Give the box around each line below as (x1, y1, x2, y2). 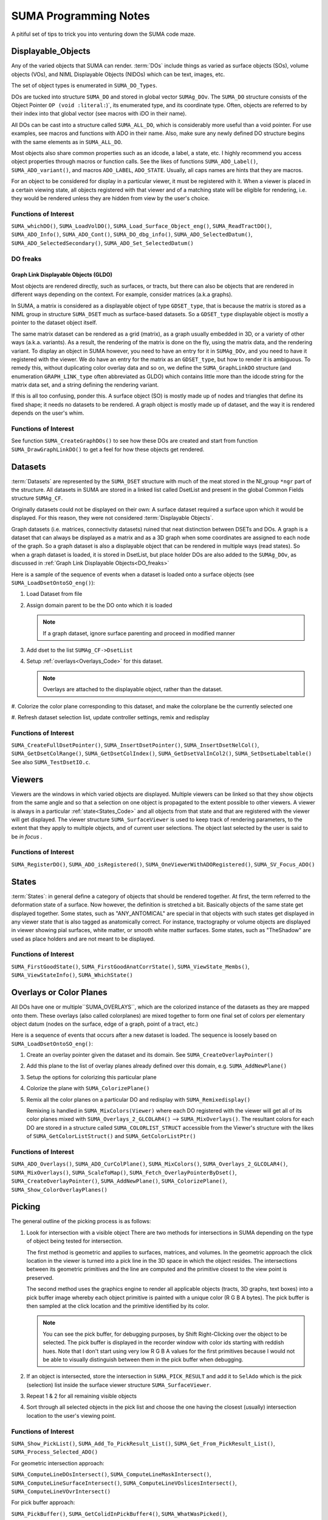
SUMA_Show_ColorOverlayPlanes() (11, 1186, 108, 1193)
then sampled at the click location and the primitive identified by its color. (26, 1302, 210, 1310)
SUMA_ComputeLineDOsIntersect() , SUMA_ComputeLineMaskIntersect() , (11, 1471, 212, 1478)
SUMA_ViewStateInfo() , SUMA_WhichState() (11, 972, 133, 979)
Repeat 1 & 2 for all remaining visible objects (26, 1392, 137, 1400)
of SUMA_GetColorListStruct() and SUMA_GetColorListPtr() (26, 1133, 197, 1140)
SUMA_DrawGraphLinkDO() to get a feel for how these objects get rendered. (11, 446, 205, 453)
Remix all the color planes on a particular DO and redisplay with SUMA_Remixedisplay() (26, 1096, 251, 1103)
